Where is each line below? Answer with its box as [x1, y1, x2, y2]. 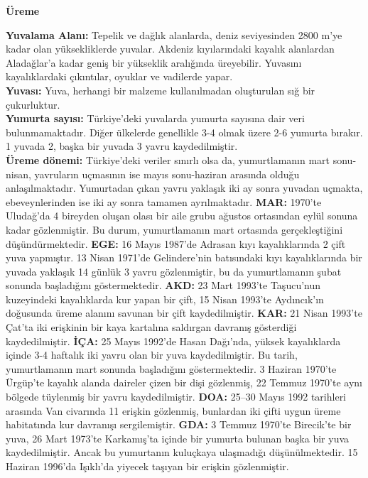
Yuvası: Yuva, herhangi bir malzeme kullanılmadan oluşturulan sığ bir [6, 82, 315, 97]
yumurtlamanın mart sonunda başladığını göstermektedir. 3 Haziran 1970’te [6, 361, 337, 376]
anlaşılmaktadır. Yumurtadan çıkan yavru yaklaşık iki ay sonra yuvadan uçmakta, [6, 180, 363, 195]
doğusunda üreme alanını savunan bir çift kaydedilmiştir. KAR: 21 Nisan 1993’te [6, 305, 362, 320]
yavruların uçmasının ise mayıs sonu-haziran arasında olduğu [34, 166, 300, 181]
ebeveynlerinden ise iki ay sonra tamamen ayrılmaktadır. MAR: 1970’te [6, 194, 322, 209]
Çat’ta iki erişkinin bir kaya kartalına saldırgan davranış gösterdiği [6, 320, 297, 335]
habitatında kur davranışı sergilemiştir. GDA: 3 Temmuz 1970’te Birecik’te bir [6, 417, 352, 432]
